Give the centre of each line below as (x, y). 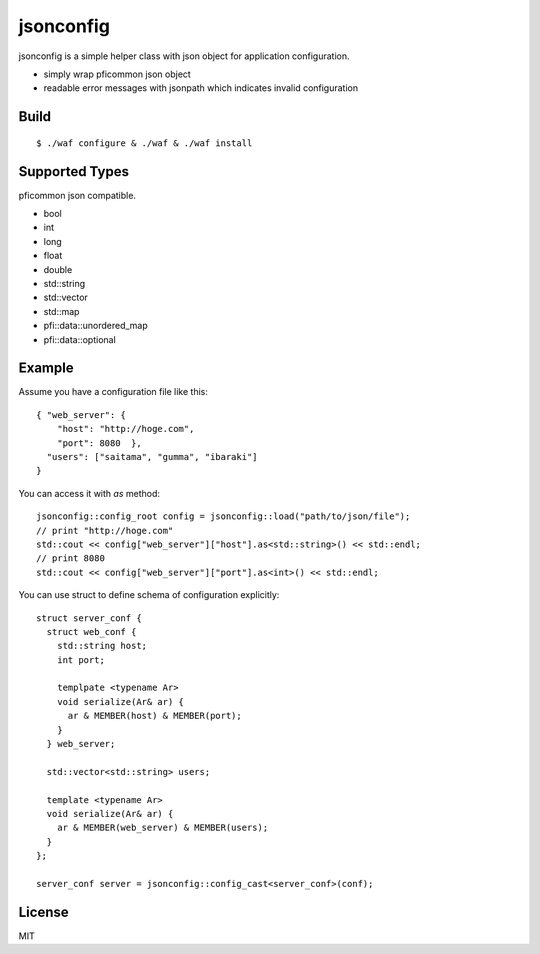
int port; (80, 659)
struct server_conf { (89, 618)
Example (46, 368)
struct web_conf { (91, 631)
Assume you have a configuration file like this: (113, 392)
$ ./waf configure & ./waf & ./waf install (144, 143)
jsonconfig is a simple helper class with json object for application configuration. (184, 56)
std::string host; (102, 646)
